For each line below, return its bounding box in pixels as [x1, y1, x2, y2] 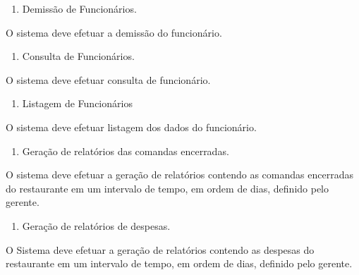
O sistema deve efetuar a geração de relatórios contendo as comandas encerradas [6, 167, 353, 182]
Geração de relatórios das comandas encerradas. [22, 143, 229, 158]
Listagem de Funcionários [22, 96, 133, 111]
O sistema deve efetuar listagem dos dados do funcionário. [6, 119, 257, 134]
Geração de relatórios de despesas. [22, 218, 171, 233]
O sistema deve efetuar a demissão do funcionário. [6, 25, 222, 39]
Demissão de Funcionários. [22, 1, 137, 16]
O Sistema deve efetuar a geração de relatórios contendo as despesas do [6, 242, 315, 257]
